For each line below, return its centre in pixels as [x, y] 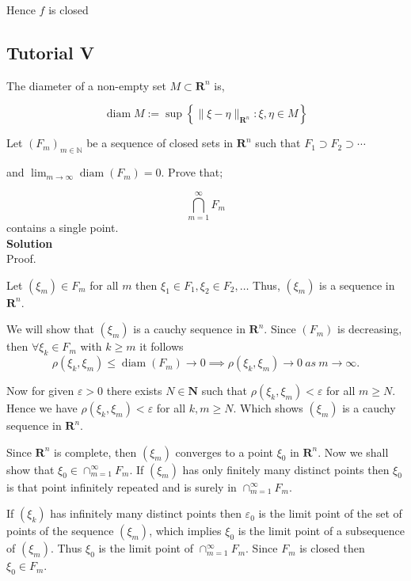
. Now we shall [353, 452]
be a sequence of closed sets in [160, 143]
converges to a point [224, 452]
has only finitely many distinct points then [286, 469]
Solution [30, 243]
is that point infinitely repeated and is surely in [122, 486]
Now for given [40, 391]
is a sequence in [357, 285]
